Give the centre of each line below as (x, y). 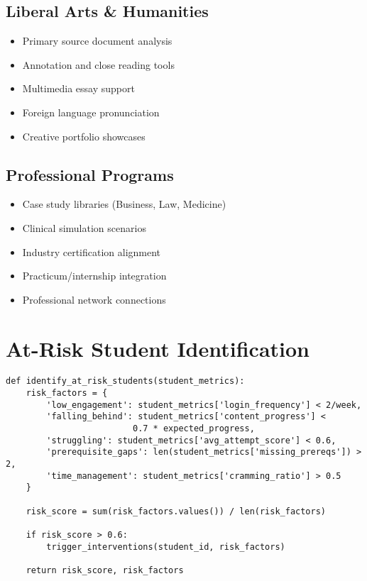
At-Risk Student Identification (158, 348)
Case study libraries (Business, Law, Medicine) (124, 204)
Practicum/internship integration (94, 276)
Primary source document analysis (97, 41)
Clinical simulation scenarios (84, 227)
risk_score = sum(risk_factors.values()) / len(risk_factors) (176, 511)
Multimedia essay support (78, 88)
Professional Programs (90, 174)
